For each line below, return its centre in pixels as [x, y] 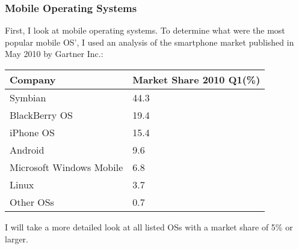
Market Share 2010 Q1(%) [196, 79]
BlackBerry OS [41, 115]
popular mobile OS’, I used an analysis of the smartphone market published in [149, 42]
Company [33, 79]
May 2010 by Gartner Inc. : [54, 54]
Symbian [28, 97]
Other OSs [32, 202]
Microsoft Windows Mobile [66, 167]
